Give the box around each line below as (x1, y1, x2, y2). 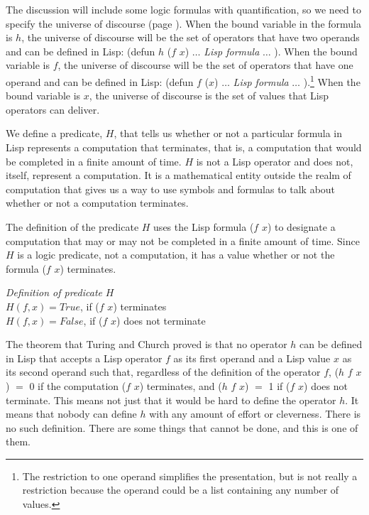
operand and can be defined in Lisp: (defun (6, 74, 194, 89)
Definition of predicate (6, 285, 102, 300)
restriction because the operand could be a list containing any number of (22, 482, 339, 497)
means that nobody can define (6, 406, 137, 421)
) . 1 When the (303, 72, 360, 89)
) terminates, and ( (139, 378, 222, 393)
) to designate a (267, 219, 336, 234)
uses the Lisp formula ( (153, 219, 254, 234)
